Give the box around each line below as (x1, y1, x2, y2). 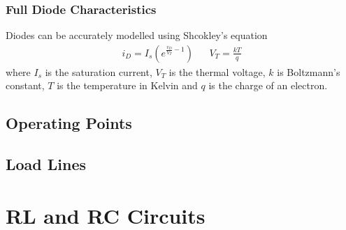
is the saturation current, (45, 64, 152, 79)
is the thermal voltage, (168, 64, 266, 79)
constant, (6, 78, 45, 93)
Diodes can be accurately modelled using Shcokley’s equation (6, 28, 268, 43)
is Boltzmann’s (277, 64, 340, 79)
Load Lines (6, 153, 87, 175)
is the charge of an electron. (208, 78, 328, 93)
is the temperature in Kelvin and (57, 78, 198, 93)
